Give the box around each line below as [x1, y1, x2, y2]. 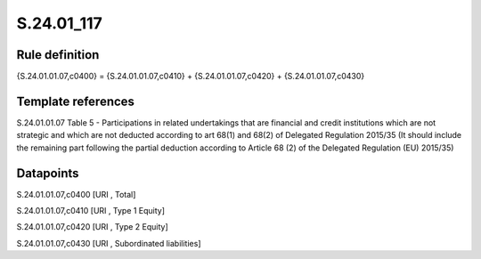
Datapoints [16, 166, 79, 181]
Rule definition [16, 47, 100, 62]
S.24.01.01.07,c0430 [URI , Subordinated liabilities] [16, 238, 201, 248]
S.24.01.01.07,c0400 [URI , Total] [16, 189, 136, 199]
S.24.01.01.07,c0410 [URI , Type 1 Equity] [16, 206, 165, 216]
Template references [16, 93, 135, 109]
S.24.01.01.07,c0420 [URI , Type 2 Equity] [16, 222, 168, 232]
